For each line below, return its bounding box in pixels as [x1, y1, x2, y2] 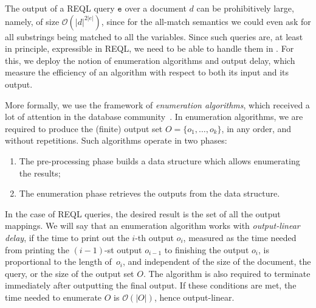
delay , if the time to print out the [5, 231, 129, 243]
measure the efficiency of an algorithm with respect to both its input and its [5, 66, 289, 79]
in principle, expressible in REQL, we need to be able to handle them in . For [5, 42, 294, 55]
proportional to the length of [5, 255, 112, 268]
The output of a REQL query [5, 2, 115, 14]
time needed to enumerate [5, 290, 102, 303]
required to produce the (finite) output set [5, 122, 163, 135]
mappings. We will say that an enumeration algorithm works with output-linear [5, 219, 300, 232]
